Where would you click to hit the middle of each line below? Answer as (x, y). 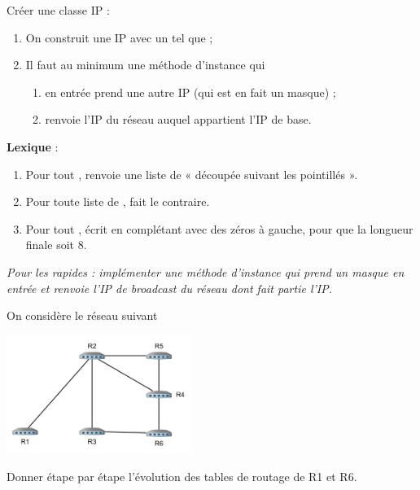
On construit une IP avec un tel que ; (119, 37)
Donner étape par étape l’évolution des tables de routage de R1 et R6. (182, 477)
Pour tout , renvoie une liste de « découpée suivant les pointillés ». (192, 174)
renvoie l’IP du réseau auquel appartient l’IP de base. (178, 119)
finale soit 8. (56, 245)
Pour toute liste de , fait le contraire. (118, 201)
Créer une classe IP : (58, 10)
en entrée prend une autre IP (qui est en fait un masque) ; (190, 92)
